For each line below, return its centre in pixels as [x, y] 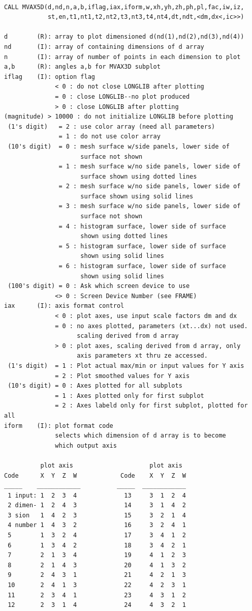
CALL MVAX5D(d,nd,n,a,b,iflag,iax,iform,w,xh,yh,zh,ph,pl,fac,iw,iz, [124, 7]
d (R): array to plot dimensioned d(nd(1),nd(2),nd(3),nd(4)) [124, 37]
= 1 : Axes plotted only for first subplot [130, 396]
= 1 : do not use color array [109, 137]
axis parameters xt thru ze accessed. [142, 356]
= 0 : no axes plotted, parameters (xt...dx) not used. [151, 326]
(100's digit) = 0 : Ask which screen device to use [99, 286]
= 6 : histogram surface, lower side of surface [142, 266]
